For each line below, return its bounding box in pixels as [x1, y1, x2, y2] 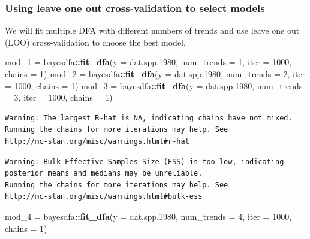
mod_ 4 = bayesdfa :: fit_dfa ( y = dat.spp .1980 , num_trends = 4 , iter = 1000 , [5, 210, 292, 222]
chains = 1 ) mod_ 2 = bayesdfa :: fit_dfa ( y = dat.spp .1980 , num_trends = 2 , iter [5, 68, 306, 80]
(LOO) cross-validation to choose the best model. [5, 35, 186, 48]
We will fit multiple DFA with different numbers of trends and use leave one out [5, 24, 300, 37]
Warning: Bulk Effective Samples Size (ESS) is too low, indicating [5, 157, 284, 166]
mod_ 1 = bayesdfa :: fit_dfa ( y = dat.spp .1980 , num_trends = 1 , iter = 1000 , [5, 56, 292, 68]
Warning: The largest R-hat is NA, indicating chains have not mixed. [5, 113, 293, 122]
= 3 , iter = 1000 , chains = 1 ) [5, 91, 113, 104]
